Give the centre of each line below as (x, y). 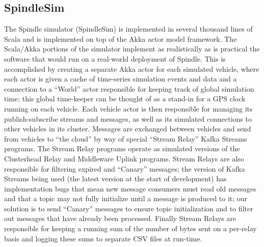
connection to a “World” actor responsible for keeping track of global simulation (129, 88)
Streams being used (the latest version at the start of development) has (115, 179)
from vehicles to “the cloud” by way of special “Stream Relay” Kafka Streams (126, 138)
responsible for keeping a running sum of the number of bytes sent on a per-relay (130, 228)
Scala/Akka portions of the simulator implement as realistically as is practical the (132, 49)
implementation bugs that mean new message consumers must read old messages (130, 188)
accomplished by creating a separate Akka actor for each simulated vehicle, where (132, 68)
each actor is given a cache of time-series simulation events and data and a (121, 79)
